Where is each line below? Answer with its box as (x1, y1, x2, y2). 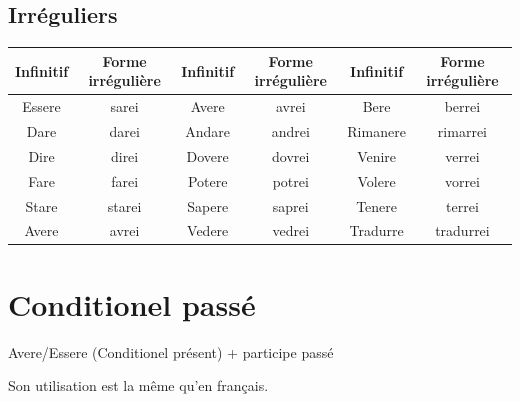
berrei (444, 96, 481, 117)
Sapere (187, 195, 229, 216)
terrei (446, 195, 479, 216)
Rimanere (347, 120, 406, 141)
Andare (185, 120, 231, 141)
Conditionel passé (8, 283, 256, 324)
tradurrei (435, 220, 490, 241)
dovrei (272, 145, 310, 166)
